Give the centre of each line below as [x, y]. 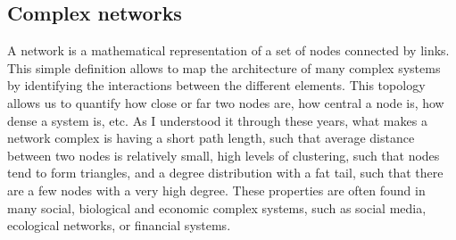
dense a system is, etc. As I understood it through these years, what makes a [217, 120]
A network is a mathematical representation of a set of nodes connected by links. [228, 50]
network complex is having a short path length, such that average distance [211, 138]
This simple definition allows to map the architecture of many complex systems [224, 67]
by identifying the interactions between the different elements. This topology [216, 85]
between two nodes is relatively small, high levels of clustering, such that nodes [224, 155]
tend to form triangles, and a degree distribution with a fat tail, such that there [225, 173]
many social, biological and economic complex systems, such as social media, [217, 207]
